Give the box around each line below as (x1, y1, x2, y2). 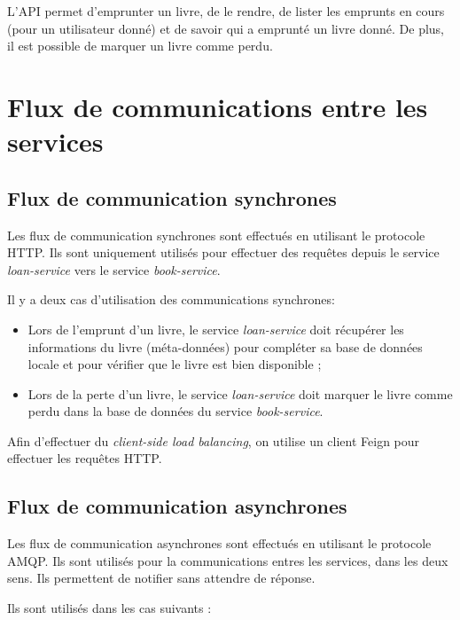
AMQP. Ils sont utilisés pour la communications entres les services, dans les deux (7, 551, 448, 569)
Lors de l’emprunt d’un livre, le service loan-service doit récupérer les (27, 319, 404, 338)
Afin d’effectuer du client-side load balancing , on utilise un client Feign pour (7, 431, 420, 450)
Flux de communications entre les (7, 88, 428, 124)
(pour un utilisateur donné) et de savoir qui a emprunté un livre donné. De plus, (7, 19, 445, 37)
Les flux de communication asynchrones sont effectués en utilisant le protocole (7, 534, 432, 553)
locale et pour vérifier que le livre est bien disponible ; (27, 355, 322, 373)
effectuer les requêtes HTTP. (7, 449, 162, 467)
